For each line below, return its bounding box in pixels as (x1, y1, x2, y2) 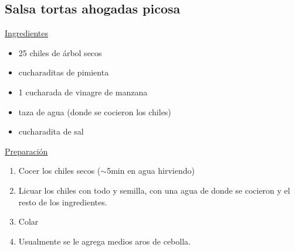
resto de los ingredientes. (18, 195, 107, 208)
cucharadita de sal (18, 125, 84, 137)
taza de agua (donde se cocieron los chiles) (18, 105, 171, 118)
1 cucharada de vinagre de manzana (18, 85, 148, 98)
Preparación (5, 145, 48, 157)
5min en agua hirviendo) (107, 164, 195, 177)
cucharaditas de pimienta (18, 66, 109, 78)
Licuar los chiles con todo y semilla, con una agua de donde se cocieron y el (18, 184, 290, 196)
